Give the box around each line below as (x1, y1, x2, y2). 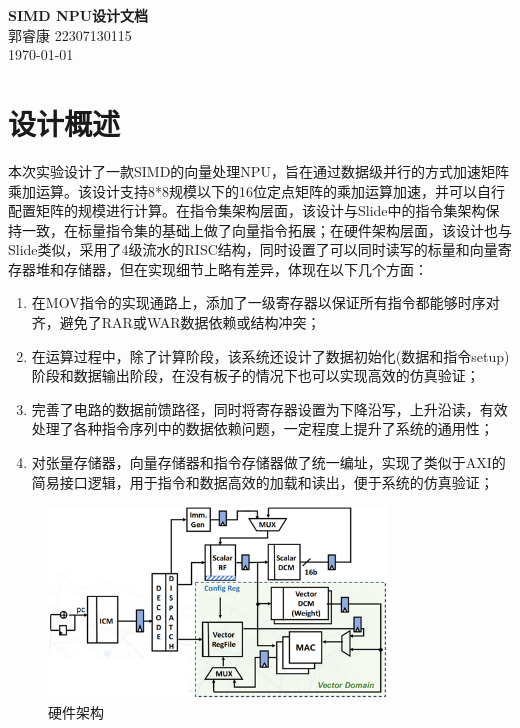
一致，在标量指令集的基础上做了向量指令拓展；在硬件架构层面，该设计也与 (21, 219, 512, 240)
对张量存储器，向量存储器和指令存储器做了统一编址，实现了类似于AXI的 (31, 452, 506, 473)
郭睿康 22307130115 (8, 24, 132, 45)
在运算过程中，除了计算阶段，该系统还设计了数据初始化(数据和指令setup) (31, 345, 510, 366)
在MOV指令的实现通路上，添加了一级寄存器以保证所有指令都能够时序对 (31, 292, 500, 313)
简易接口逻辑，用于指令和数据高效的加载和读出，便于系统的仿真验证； (31, 471, 494, 492)
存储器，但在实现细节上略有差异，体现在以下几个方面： (63, 258, 428, 279)
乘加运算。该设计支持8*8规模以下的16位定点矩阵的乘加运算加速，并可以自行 (8, 180, 505, 201)
